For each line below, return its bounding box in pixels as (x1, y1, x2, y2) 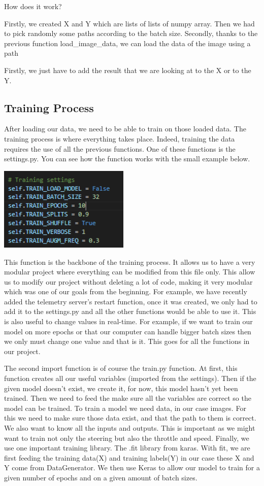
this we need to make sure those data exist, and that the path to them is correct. (4, 412, 256, 423)
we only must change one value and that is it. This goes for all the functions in (4, 336, 250, 346)
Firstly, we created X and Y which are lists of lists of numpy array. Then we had (4, 18, 255, 28)
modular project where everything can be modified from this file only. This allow (4, 266, 255, 277)
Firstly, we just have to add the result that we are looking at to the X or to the (4, 64, 251, 75)
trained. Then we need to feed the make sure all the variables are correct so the (4, 393, 251, 403)
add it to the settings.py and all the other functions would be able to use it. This (4, 306, 256, 317)
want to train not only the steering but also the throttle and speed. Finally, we (4, 432, 249, 443)
